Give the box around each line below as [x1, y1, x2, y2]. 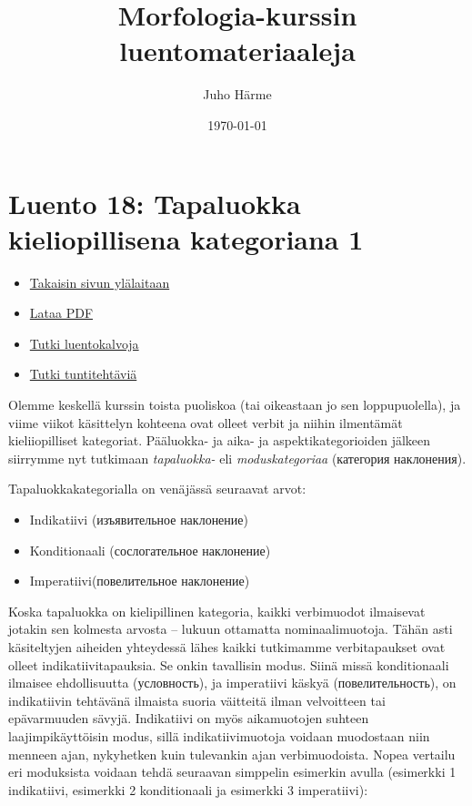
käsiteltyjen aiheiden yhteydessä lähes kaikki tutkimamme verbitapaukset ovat [8, 637, 446, 656]
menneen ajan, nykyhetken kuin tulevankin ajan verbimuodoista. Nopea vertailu [8, 744, 456, 763]
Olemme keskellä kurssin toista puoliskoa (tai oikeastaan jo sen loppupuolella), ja [8, 395, 461, 413]
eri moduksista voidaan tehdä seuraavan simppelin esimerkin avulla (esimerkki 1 [8, 762, 457, 781]
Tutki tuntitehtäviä [29, 364, 137, 383]
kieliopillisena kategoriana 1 [8, 219, 364, 257]
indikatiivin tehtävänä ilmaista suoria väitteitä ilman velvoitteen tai [8, 690, 386, 709]
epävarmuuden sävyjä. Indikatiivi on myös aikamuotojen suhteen [8, 709, 369, 728]
